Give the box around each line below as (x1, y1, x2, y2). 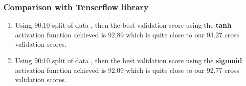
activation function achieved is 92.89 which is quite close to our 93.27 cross (15, 29, 239, 39)
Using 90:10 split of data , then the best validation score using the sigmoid (15, 55, 242, 65)
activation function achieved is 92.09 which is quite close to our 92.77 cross (15, 65, 239, 75)
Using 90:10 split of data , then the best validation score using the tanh (15, 20, 232, 30)
